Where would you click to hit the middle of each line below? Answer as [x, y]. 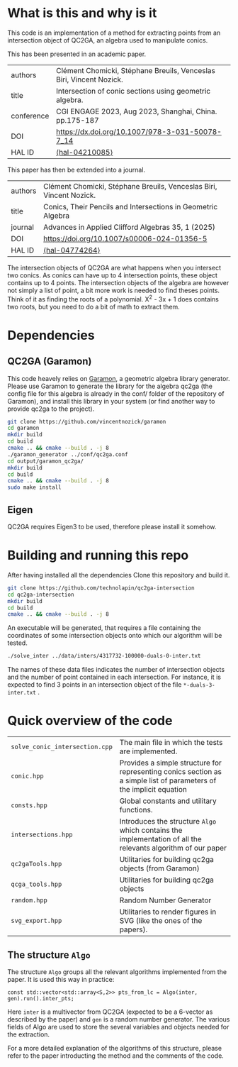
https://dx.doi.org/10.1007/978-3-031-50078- [138, 131]
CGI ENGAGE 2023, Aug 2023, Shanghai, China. [136, 111]
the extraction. [29, 1034]
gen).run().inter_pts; [41, 998]
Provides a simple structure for [170, 763]
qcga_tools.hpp [36, 884]
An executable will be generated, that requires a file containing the [104, 628]
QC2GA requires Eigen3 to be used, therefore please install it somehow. [112, 527]
